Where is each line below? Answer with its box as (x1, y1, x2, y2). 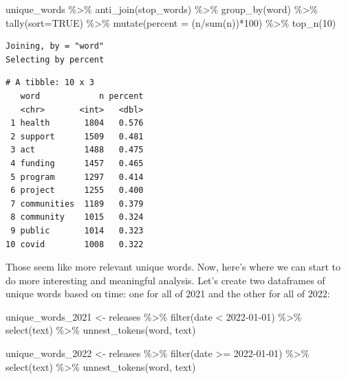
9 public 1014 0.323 (10, 225, 144, 236)
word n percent (20, 91, 144, 101)
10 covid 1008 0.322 (6, 239, 144, 249)
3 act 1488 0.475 (10, 145, 144, 155)
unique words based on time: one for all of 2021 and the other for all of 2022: (6, 286, 330, 301)
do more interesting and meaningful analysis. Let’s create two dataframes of (6, 273, 325, 287)
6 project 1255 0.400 (10, 185, 144, 196)
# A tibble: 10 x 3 (6, 78, 94, 88)
